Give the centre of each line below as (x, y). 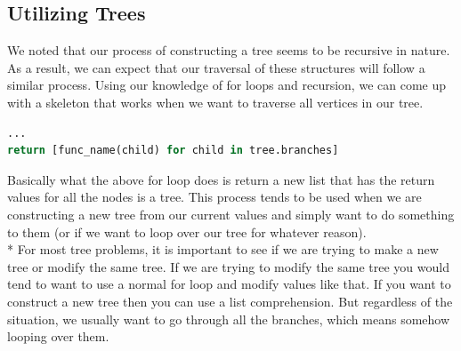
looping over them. (58, 336)
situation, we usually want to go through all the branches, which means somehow (229, 319)
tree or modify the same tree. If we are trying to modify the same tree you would (228, 266)
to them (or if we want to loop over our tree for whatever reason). (187, 231)
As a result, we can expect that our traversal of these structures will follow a (216, 67)
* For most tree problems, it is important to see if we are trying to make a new (223, 249)
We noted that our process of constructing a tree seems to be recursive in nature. (229, 50)
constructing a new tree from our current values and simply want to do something (231, 214)
